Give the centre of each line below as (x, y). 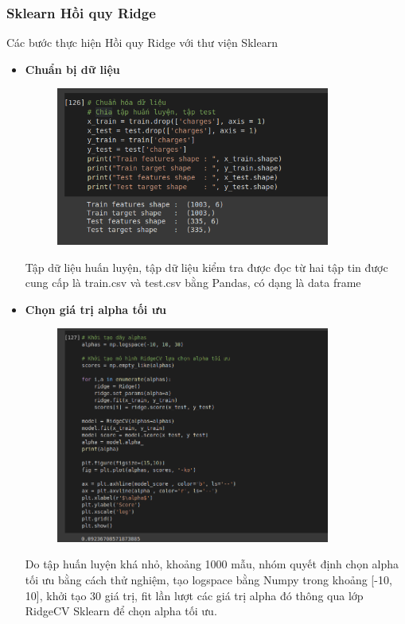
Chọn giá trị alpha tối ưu (96, 309)
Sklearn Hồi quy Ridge (81, 12)
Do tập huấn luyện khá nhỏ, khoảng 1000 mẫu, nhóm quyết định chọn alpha (212, 564)
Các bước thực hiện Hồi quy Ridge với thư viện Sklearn (142, 43)
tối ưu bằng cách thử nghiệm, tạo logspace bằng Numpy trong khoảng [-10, (208, 579)
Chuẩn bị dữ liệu (72, 69)
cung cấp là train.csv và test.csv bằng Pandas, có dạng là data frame (193, 283)
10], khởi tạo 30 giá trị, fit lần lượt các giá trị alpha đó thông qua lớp (194, 595)
